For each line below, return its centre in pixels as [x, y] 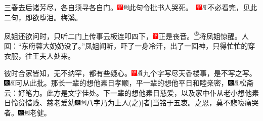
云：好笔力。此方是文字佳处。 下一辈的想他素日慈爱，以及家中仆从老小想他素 [131, 92]
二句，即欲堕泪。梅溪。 [43, 17]
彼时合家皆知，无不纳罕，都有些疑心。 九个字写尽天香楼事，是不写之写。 [128, 73]
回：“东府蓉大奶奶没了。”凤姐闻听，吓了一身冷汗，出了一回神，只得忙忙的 [126, 46]
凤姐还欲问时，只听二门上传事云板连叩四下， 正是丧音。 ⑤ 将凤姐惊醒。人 [126, 35]
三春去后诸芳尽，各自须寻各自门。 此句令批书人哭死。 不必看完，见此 [131, 7]
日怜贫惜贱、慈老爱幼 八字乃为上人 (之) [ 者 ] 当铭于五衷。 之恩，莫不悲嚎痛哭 [131, 103]
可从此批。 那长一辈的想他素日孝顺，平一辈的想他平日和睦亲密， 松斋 [135, 83]
